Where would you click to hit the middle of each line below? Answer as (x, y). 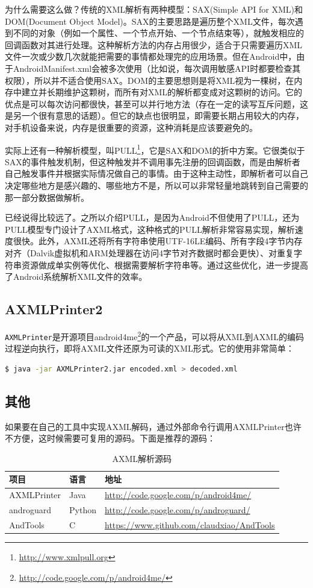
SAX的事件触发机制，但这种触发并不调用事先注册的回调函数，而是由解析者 (153, 161)
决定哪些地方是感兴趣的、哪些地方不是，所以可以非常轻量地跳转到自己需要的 (156, 185)
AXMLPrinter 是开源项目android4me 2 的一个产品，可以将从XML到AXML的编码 (154, 335)
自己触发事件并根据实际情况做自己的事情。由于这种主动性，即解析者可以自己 (156, 173)
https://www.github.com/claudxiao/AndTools (190, 524)
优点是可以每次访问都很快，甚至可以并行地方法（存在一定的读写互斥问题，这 (156, 103)
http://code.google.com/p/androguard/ (178, 510)
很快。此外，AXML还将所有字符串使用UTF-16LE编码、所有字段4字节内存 (158, 241)
